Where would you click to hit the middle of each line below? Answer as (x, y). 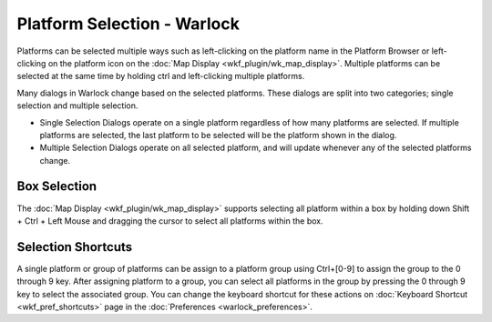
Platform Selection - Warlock (128, 24)
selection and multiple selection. (77, 106)
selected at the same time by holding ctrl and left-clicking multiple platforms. (161, 76)
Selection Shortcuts (75, 247)
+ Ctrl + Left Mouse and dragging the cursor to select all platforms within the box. (170, 221)
